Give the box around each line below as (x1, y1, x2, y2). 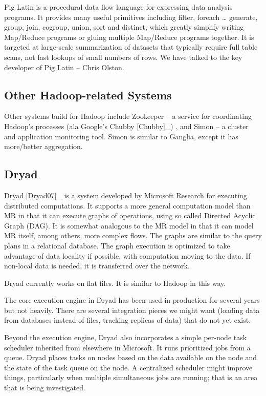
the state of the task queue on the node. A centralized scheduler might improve (4, 362, 253, 372)
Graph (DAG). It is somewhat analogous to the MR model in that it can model (4, 220, 254, 231)
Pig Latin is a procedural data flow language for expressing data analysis (4, 2, 233, 12)
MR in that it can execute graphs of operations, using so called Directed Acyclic (4, 210, 256, 221)
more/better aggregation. (4, 141, 83, 152)
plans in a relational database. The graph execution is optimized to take (4, 240, 230, 251)
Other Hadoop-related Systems (4, 87, 172, 102)
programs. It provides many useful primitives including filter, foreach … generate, (4, 11, 258, 22)
